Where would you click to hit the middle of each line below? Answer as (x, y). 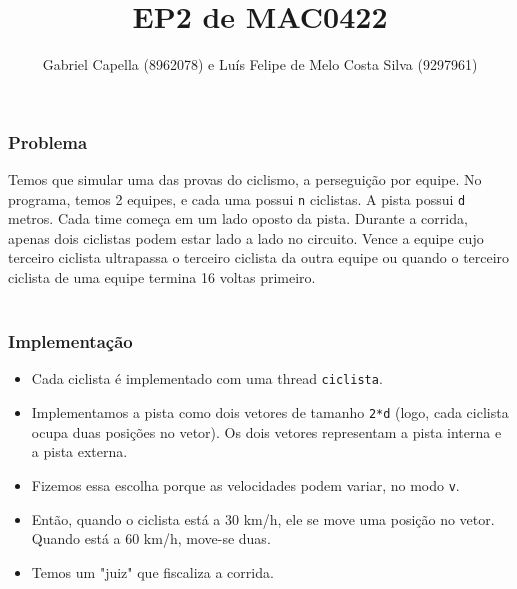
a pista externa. (79, 451)
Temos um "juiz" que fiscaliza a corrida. (152, 571)
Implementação (70, 341)
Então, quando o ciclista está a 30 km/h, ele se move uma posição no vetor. (263, 518)
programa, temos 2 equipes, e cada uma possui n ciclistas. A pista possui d (237, 198)
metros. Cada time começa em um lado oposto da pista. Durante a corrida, (238, 218)
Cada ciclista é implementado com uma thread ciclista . (207, 378)
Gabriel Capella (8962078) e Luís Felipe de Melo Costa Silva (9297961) (260, 64)
